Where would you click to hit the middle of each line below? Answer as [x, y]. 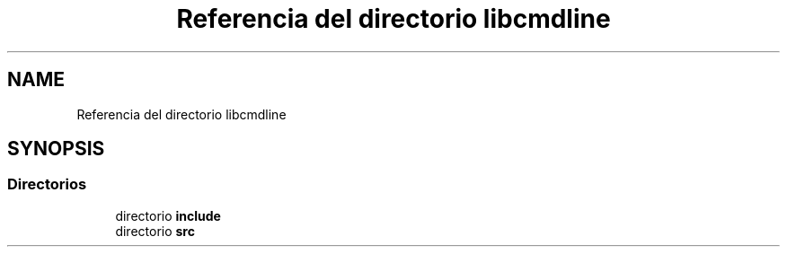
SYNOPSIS [56, 149]
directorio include [168, 215]
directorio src [155, 231]
